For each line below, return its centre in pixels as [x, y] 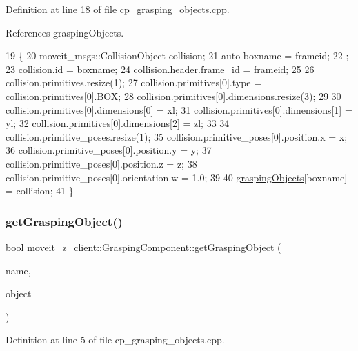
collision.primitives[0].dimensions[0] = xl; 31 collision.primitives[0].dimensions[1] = [179, 109]
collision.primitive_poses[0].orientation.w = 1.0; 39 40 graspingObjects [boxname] [177, 177]
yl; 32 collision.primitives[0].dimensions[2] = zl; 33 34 [118, 123]
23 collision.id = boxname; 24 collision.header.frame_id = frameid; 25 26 [160, 69]
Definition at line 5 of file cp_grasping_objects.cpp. [115, 340]
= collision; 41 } [40, 191]
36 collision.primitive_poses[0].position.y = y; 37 [109, 150]
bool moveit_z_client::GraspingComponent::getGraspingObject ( [143, 247]
